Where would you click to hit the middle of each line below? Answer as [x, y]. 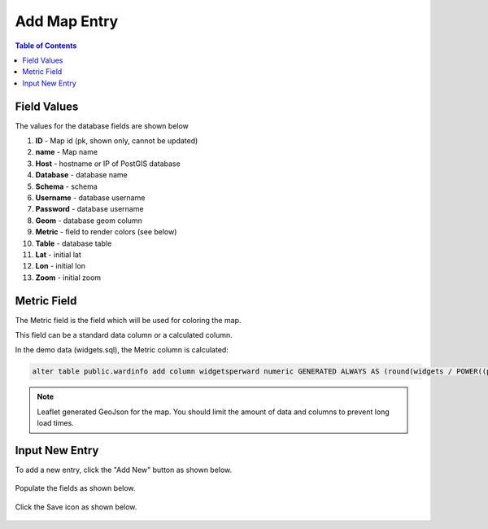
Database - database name [81, 175]
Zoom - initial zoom [68, 278]
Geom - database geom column [89, 221]
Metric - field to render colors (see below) [106, 232]
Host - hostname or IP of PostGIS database [108, 164]
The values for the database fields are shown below [102, 125]
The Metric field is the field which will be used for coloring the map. [128, 320]
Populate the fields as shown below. [75, 488]
